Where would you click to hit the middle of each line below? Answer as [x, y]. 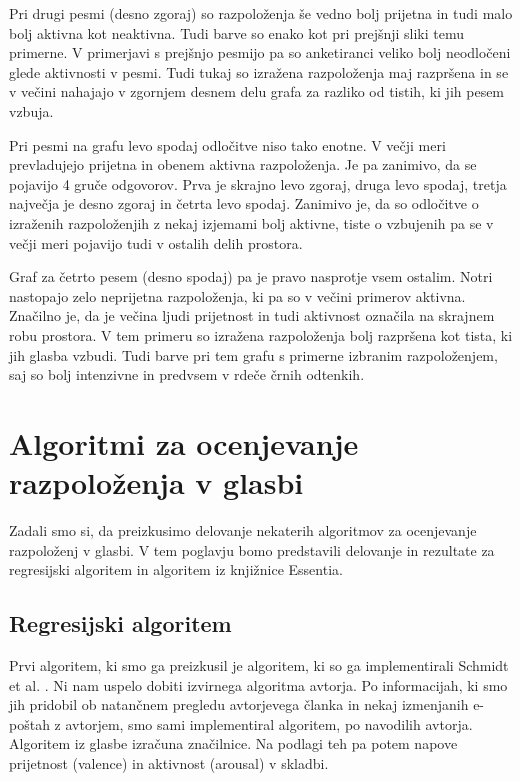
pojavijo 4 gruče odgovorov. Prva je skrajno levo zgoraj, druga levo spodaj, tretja [258, 183]
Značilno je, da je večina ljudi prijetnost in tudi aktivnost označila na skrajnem [252, 315]
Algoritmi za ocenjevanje [184, 442]
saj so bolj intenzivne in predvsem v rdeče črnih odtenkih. [187, 374]
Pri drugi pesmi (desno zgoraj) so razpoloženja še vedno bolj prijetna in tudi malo [261, 13]
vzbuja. [31, 110]
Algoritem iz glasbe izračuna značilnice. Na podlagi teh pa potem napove [233, 743]
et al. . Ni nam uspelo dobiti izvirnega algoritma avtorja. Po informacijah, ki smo [258, 684]
